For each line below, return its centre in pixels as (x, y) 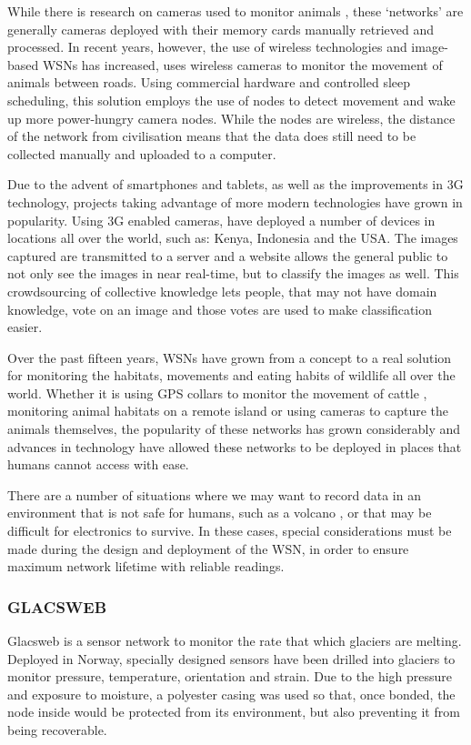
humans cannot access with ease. (98, 464)
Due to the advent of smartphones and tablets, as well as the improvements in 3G (235, 184)
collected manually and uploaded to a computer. (142, 153)
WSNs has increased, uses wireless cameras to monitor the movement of (242, 64)
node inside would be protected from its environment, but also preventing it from (234, 712)
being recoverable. (57, 730)
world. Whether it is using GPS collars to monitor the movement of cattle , (217, 393)
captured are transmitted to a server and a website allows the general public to (228, 255)
